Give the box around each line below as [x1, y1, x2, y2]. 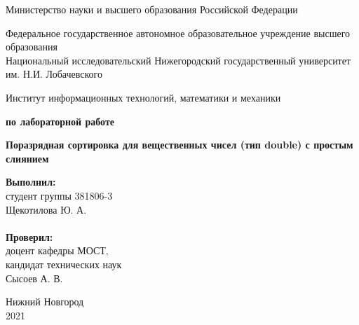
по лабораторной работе [6, 113, 115, 128]
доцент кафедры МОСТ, [6, 243, 109, 258]
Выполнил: [6, 174, 56, 189]
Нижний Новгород [6, 294, 84, 309]
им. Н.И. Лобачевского [6, 67, 102, 81]
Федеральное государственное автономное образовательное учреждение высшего [6, 25, 351, 40]
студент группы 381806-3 [6, 188, 113, 202]
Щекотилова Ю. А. [6, 202, 87, 216]
